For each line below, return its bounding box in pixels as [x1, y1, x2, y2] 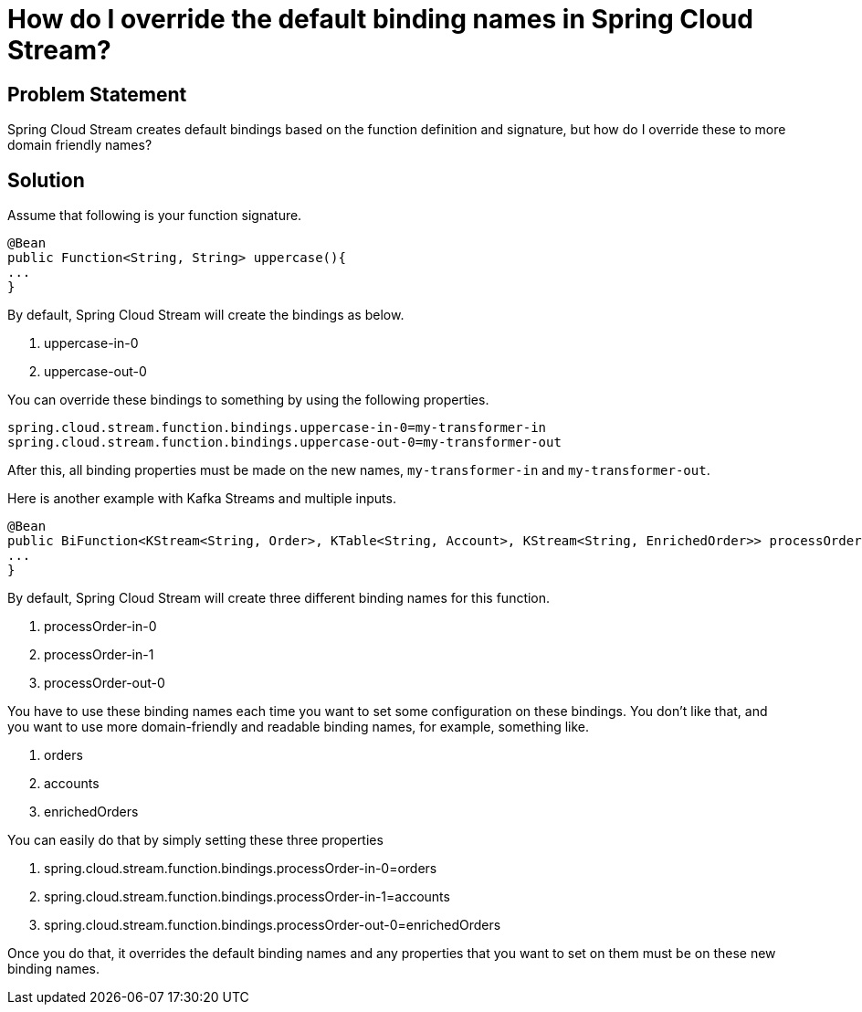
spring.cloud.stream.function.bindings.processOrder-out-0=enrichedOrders [44, 917, 501, 933]
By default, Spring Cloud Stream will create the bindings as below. [7, 307, 405, 323]
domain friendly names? [7, 137, 152, 153]
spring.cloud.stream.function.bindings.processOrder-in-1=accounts [44, 889, 450, 905]
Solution [7, 168, 85, 192]
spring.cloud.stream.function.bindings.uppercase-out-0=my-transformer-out [7, 435, 562, 450]
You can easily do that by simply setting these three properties [7, 832, 384, 849]
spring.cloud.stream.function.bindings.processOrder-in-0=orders [44, 860, 437, 877]
